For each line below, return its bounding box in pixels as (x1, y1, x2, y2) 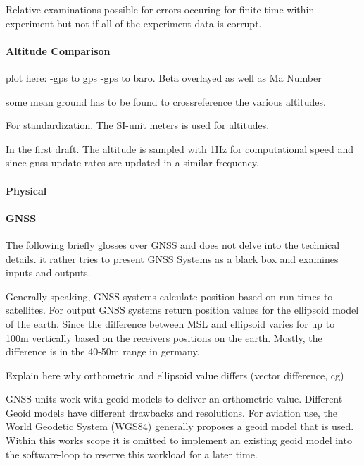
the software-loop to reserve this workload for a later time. (6, 446, 258, 461)
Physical (6, 183, 47, 197)
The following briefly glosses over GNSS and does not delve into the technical (6, 237, 340, 252)
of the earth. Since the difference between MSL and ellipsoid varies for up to (6, 316, 335, 331)
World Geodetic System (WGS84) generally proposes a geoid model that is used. (6, 419, 354, 434)
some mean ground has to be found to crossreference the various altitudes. (6, 94, 326, 109)
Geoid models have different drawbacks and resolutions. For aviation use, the (6, 405, 338, 419)
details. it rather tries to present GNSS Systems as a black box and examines (6, 251, 339, 266)
